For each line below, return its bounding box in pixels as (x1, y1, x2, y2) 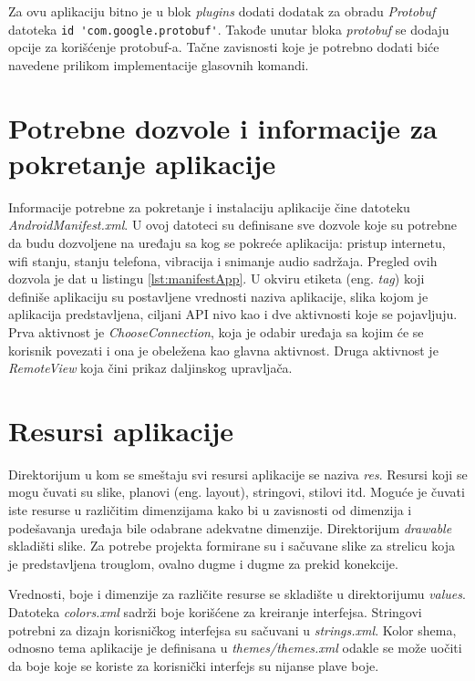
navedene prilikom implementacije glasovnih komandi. (8, 55, 309, 74)
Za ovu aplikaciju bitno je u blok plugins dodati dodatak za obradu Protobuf (8, 2, 436, 20)
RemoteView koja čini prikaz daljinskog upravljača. (8, 358, 293, 377)
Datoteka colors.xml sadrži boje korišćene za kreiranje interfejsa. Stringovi (8, 602, 422, 621)
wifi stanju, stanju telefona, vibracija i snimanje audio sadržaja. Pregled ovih (8, 251, 438, 270)
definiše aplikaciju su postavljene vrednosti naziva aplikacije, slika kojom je (8, 286, 429, 305)
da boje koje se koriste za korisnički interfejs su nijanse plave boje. (8, 655, 379, 675)
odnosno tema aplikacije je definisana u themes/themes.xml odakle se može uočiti (8, 638, 462, 657)
